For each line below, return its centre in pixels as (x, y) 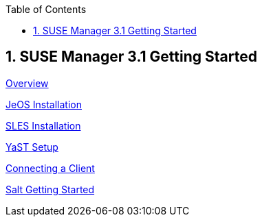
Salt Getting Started (50, 189)
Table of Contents (46, 9)
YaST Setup (32, 147)
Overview (27, 83)
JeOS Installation (44, 104)
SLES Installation (43, 125)
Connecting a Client (50, 168)
